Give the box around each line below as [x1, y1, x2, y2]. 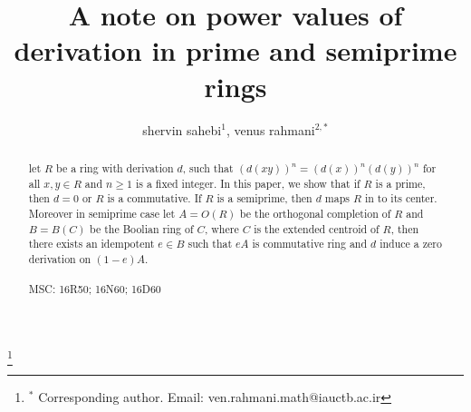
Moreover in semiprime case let [28, 205, 176, 221]
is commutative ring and [252, 236, 368, 251]
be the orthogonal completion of [239, 205, 391, 221]
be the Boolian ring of [90, 221, 194, 236]
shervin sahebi [142, 120, 222, 139]
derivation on [28, 250, 91, 266]
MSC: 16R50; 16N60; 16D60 [28, 281, 161, 297]
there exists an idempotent [28, 236, 155, 251]
